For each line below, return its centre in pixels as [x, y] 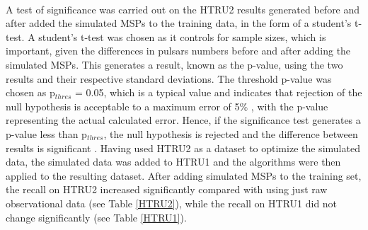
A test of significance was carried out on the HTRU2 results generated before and [183, 9]
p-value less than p [46, 133]
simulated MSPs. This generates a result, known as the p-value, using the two [174, 64]
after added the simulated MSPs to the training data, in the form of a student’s [179, 23]
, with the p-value [289, 106]
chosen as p [30, 92]
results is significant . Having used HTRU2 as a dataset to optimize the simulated [183, 148]
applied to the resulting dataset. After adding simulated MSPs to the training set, [184, 175]
